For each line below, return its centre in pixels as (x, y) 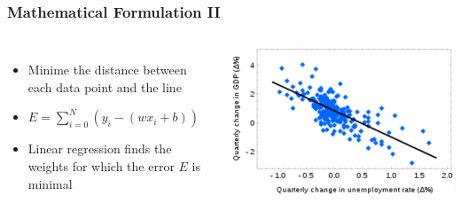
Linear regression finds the (100, 148)
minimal (50, 183)
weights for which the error (101, 166)
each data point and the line (105, 86)
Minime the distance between (107, 70)
